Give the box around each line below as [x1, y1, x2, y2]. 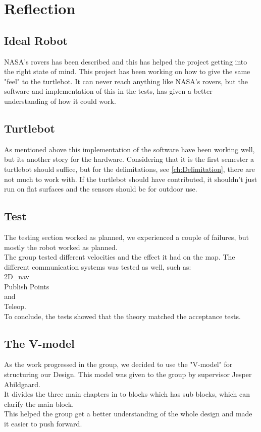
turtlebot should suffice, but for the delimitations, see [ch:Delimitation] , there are [4, 163, 255, 174]
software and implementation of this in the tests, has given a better [4, 86, 213, 96]
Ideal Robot [4, 32, 68, 48]
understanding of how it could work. [4, 95, 116, 106]
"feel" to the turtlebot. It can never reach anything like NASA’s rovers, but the [4, 76, 248, 86]
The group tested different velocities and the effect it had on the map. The [4, 252, 235, 262]
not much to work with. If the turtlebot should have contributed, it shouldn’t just [4, 173, 257, 184]
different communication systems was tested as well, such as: [4, 261, 191, 272]
